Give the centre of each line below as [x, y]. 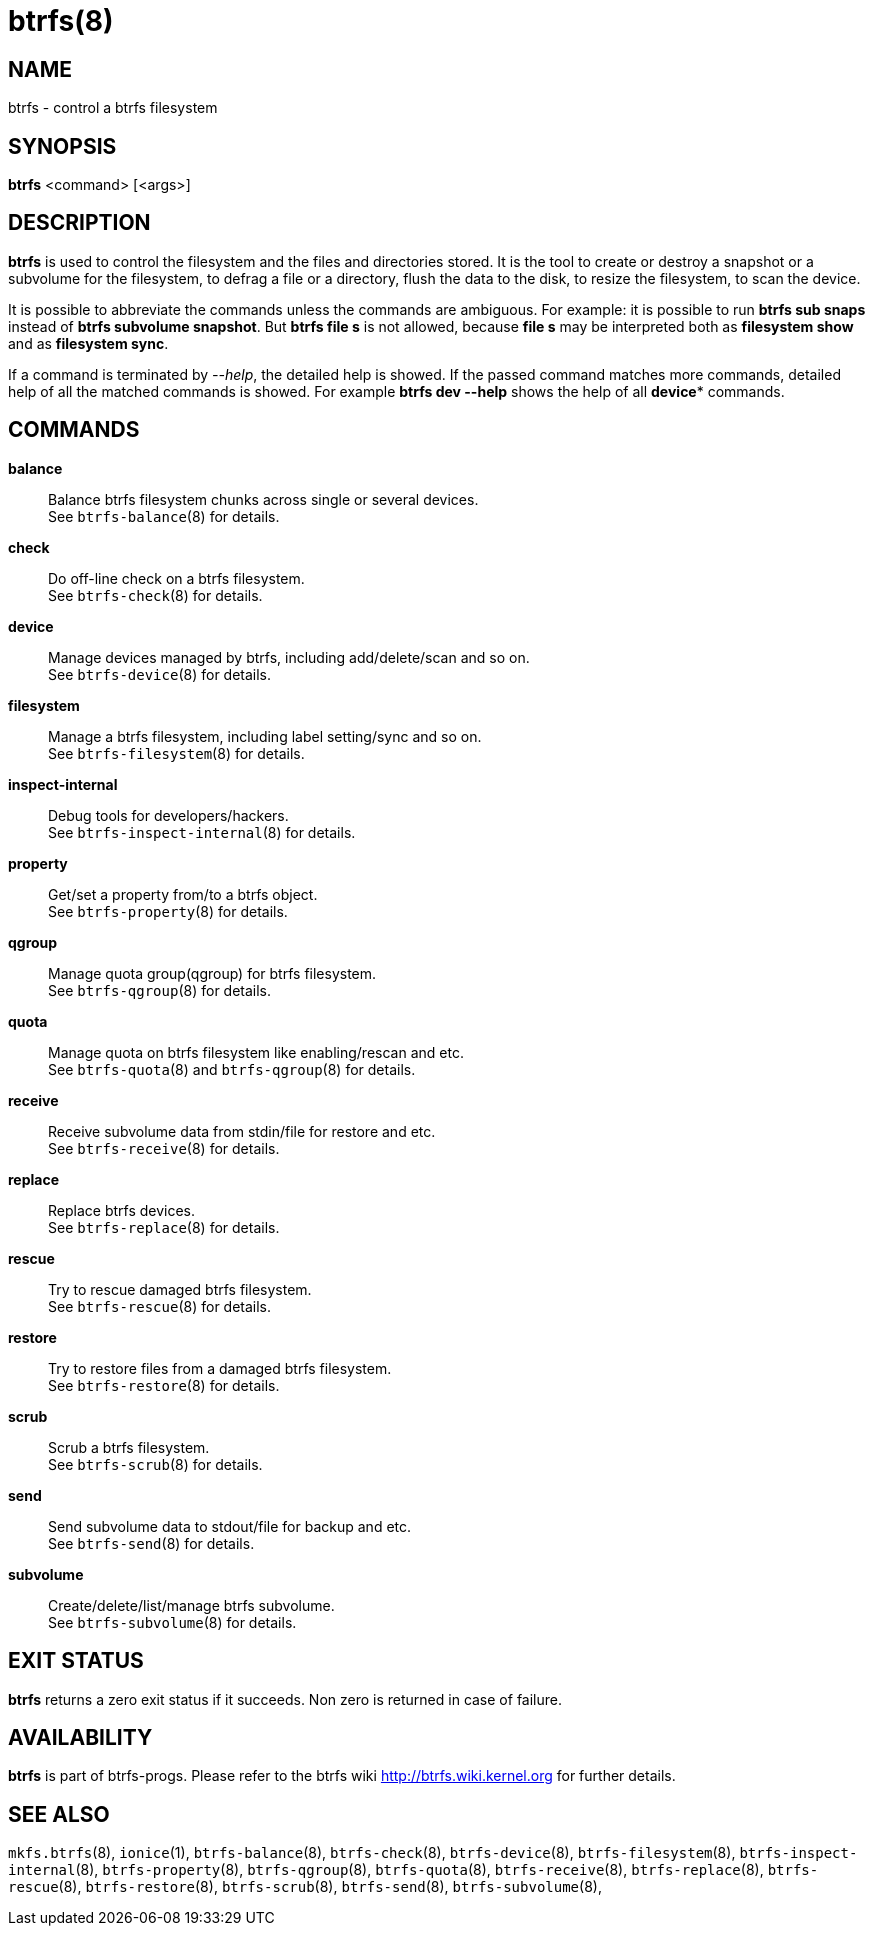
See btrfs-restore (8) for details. [164, 1385]
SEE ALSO [59, 1814]
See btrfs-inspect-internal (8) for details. [202, 832]
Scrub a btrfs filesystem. [129, 1447]
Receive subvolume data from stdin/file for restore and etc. [242, 1131]
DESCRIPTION [79, 223]
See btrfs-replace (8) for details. [164, 1227]
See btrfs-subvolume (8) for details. [172, 1622]
